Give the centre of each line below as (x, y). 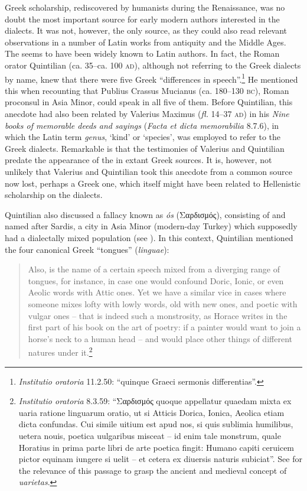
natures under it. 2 (60, 351)
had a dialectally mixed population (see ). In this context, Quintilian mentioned (149, 237)
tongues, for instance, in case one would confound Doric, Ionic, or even (156, 280)
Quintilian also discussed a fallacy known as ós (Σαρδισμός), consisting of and (145, 214)
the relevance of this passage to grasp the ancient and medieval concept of (153, 470)
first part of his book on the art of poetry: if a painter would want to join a (164, 327)
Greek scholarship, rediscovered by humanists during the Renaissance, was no (145, 7)
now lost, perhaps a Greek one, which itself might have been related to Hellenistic (153, 183)
